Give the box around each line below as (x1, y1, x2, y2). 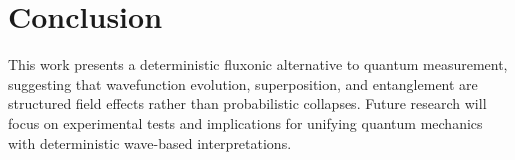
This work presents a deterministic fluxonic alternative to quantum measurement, (8, 54, 508, 75)
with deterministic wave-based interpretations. (8, 132, 292, 153)
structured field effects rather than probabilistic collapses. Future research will (8, 93, 487, 114)
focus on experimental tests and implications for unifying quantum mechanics (8, 112, 483, 133)
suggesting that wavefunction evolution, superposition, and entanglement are (8, 73, 478, 94)
